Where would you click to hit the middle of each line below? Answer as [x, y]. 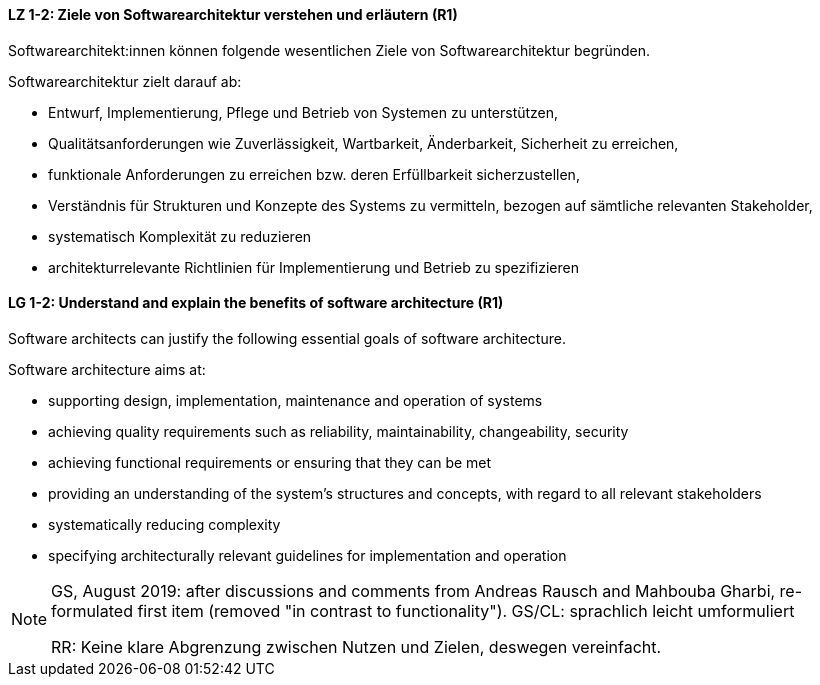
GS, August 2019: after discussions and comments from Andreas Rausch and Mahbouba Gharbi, [413, 590]
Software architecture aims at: [107, 369]
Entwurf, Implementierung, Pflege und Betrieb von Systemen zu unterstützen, [303, 112]
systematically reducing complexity [164, 524]
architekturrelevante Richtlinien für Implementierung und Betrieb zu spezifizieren [313, 267]
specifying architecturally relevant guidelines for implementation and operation [307, 555]
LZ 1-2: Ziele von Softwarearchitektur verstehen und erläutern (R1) [233, 14]
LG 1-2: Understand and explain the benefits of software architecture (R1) [256, 303]
